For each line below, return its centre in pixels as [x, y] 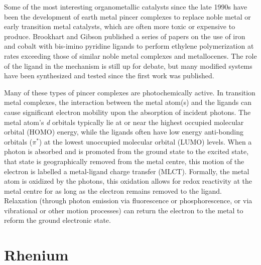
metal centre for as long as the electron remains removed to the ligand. [113, 190]
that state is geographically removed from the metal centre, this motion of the [124, 161]
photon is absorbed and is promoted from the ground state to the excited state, [126, 151]
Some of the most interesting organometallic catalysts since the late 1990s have [126, 7]
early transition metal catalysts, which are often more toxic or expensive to [120, 26]
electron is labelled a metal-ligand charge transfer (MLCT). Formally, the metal [127, 171]
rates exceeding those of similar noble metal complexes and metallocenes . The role [130, 55]
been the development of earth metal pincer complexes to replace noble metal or [127, 16]
